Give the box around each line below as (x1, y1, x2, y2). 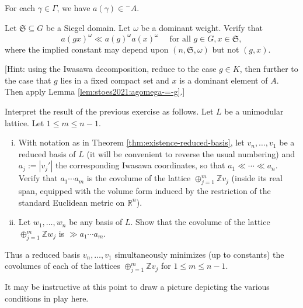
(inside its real (231, 172, 283, 184)
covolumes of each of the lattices (5, 259, 120, 272)
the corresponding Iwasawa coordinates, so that (55, 159, 225, 171)
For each (5, 2, 35, 13)
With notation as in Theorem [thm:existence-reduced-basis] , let (18, 136, 245, 148)
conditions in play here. (5, 292, 89, 304)
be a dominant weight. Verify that (141, 21, 263, 33)
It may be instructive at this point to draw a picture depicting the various (5, 281, 270, 293)
